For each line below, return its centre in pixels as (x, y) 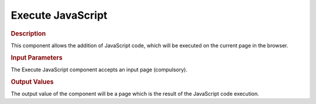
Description (28, 33)
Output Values (32, 82)
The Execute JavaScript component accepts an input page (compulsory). (99, 70)
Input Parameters (37, 57)
